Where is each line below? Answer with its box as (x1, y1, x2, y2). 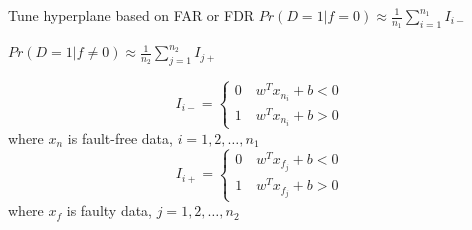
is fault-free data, (67, 127, 173, 148)
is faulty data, (66, 200, 153, 221)
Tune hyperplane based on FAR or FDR (8, 5, 255, 25)
